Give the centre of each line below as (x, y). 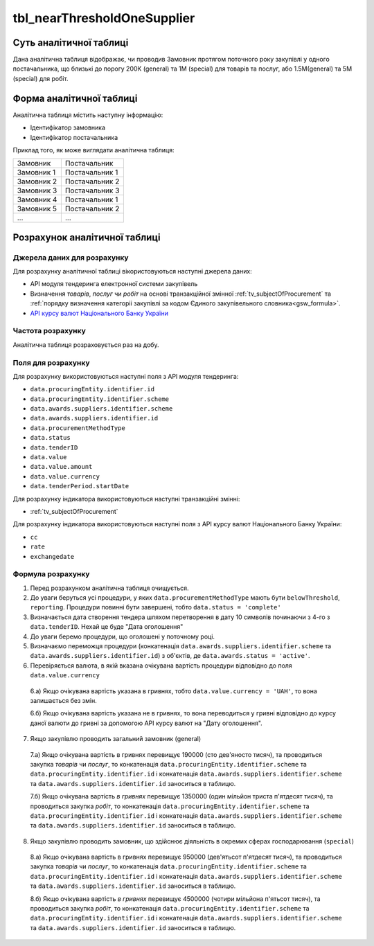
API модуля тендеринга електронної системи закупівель (114, 284)
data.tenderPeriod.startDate (80, 486)
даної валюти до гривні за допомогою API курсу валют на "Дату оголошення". (146, 723)
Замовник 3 (37, 190)
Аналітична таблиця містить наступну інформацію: (88, 115)
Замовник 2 (37, 181)
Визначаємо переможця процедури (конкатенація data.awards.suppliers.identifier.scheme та (181, 646)
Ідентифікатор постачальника (74, 137)
